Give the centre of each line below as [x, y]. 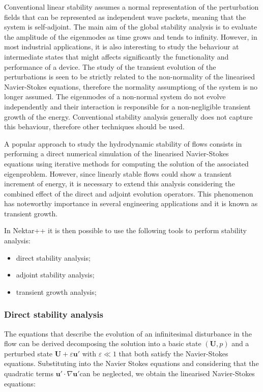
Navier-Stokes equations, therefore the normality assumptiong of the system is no [131, 86]
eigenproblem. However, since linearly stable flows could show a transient [118, 173]
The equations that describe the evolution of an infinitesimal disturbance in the [128, 333]
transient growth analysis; [56, 291]
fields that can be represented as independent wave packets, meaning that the [125, 17]
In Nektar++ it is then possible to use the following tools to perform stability [125, 230]
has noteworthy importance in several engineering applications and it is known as [131, 203]
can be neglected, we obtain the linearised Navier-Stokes [167, 373]
